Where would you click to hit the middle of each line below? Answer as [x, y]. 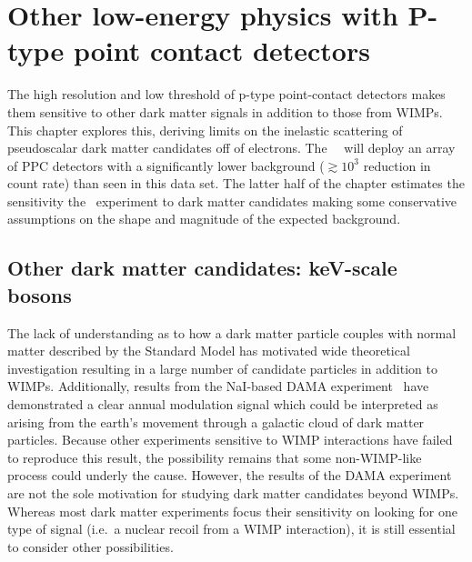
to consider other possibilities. [90, 546]
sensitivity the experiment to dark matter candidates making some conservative [232, 201]
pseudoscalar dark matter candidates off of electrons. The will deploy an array [231, 148]
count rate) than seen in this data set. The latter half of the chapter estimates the [236, 183]
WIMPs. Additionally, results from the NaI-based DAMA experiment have [218, 386]
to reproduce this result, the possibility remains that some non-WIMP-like [215, 457]
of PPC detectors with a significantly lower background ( [166, 165]
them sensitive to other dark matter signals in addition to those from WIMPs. [225, 111]
